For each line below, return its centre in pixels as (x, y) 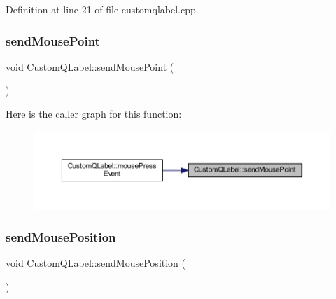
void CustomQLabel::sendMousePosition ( (96, 263)
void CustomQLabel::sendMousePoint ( (90, 66)
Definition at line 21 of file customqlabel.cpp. (102, 9)
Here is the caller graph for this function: (94, 113)
